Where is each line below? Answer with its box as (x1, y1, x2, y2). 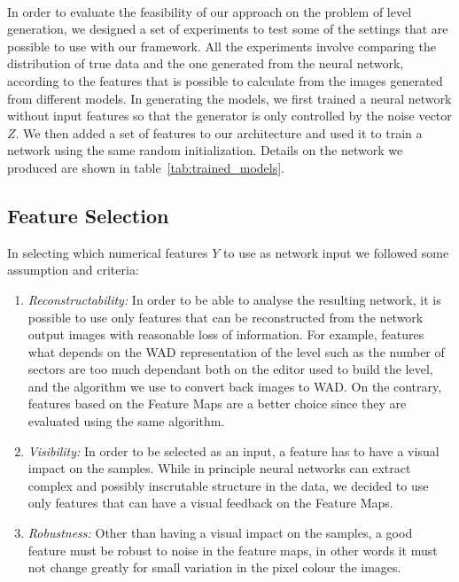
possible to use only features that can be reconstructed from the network (27, 307, 424, 326)
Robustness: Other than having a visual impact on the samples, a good (27, 524, 413, 542)
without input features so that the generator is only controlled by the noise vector (7, 106, 452, 125)
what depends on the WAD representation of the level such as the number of (27, 342, 445, 361)
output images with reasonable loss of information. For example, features (27, 325, 424, 344)
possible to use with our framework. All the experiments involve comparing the (7, 36, 436, 55)
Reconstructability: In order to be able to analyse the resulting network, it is (27, 290, 441, 308)
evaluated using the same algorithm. (27, 412, 225, 431)
